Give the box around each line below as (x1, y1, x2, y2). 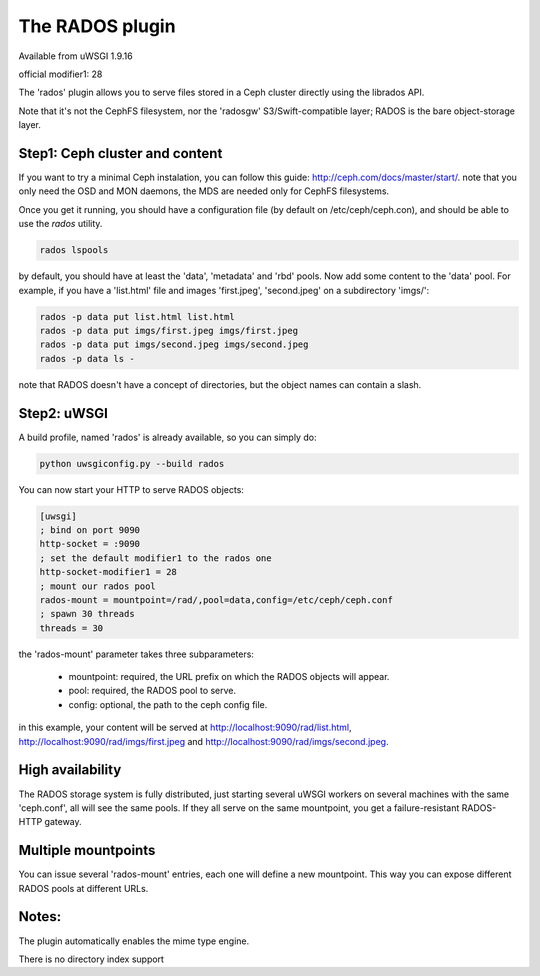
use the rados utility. (18, 218, 103, 230)
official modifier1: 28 (18, 68, 103, 80)
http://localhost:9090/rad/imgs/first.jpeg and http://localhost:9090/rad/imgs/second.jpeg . (18, 735, 389, 747)
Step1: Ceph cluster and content (18, 145, 223, 162)
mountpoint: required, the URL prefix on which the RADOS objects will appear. (68, 671, 390, 683)
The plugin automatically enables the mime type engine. (18, 935, 250, 947)
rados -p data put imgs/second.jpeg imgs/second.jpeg (39, 339, 309, 350)
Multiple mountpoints (18, 842, 156, 859)
